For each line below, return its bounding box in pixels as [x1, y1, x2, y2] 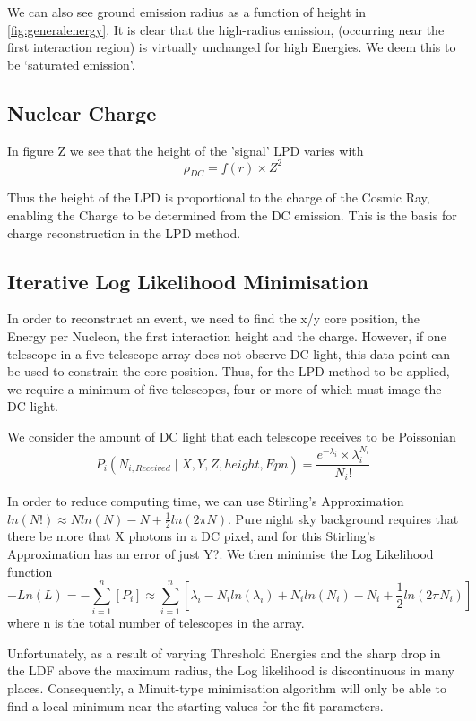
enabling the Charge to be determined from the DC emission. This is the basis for [7, 206, 457, 225]
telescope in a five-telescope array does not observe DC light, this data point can [7, 344, 451, 363]
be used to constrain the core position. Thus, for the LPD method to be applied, [7, 362, 450, 381]
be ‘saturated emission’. [7, 55, 135, 73]
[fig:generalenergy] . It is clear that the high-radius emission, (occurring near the [7, 20, 445, 39]
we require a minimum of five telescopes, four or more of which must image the [7, 379, 442, 398]
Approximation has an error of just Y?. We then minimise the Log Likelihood [7, 544, 434, 562]
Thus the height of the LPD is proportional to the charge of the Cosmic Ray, [7, 188, 430, 207]
